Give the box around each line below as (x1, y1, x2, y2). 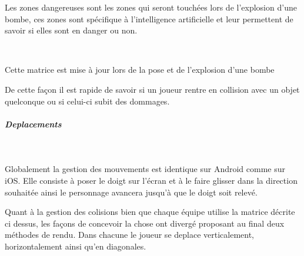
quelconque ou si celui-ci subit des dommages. (5, 95, 170, 107)
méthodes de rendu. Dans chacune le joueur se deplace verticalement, (5, 228, 255, 241)
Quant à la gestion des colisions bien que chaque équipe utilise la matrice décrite (5, 206, 295, 218)
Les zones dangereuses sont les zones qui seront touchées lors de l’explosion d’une (5, 1, 297, 13)
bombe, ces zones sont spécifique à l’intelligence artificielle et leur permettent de (5, 12, 293, 25)
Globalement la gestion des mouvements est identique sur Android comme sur (5, 163, 286, 175)
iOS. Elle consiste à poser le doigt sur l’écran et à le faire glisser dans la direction (5, 174, 298, 186)
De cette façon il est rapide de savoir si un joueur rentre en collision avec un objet (5, 83, 300, 95)
